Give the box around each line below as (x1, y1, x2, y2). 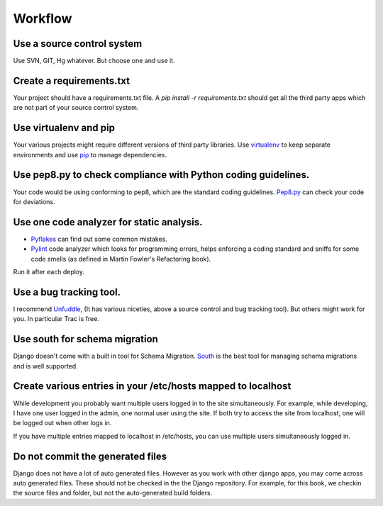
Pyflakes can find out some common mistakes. (30, 235, 168, 243)
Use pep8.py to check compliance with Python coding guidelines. (13, 169, 310, 181)
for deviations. (13, 197, 56, 206)
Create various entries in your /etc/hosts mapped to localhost (13, 380, 292, 393)
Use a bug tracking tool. (13, 286, 121, 298)
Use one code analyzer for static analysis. (13, 216, 203, 228)
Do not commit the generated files (13, 450, 167, 462)
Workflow (13, 11, 72, 26)
